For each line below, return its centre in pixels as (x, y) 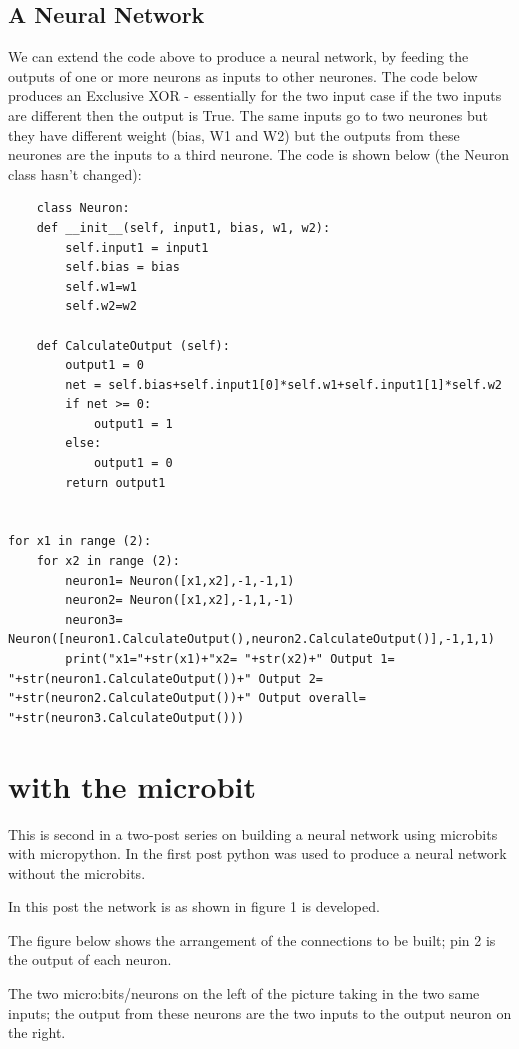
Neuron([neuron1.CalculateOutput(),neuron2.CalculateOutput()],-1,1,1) (251, 639)
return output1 (115, 482)
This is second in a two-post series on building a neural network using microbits (253, 833)
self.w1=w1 (101, 286)
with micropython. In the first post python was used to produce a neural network (257, 853)
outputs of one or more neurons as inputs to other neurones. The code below (243, 75)
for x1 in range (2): (80, 541)
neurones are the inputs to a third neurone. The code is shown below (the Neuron (259, 154)
